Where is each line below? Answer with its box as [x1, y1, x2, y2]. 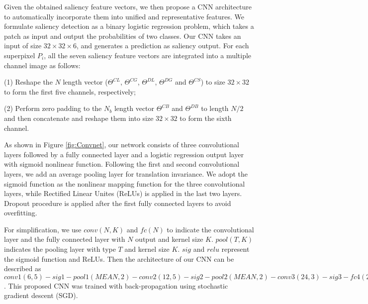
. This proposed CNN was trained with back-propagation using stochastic [4, 280, 228, 291]
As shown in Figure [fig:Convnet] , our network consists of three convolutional [4, 139, 239, 150]
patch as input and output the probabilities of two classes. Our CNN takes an [4, 30, 241, 41]
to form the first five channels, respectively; [4, 86, 136, 97]
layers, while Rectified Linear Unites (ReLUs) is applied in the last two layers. [4, 188, 242, 199]
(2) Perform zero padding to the [4, 103, 102, 113]
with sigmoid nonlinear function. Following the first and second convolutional [4, 159, 240, 169]
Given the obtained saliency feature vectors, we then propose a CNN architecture [4, 1, 252, 11]
